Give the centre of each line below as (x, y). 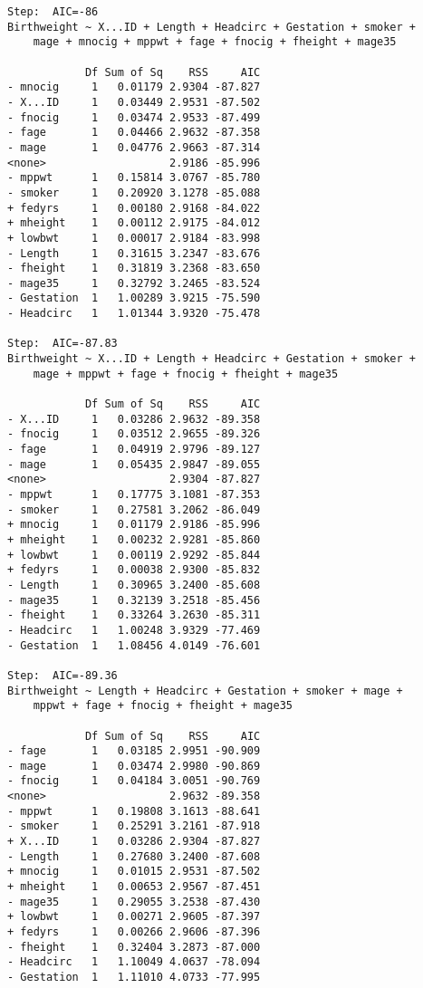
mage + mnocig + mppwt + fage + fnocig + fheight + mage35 (215, 42)
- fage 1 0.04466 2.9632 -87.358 (134, 133)
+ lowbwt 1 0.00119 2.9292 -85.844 (134, 555)
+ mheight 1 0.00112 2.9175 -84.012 (134, 223)
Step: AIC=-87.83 (62, 344)
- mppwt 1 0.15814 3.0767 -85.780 (134, 178)
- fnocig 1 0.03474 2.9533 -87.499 (134, 117)
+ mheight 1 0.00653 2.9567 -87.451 (134, 887)
